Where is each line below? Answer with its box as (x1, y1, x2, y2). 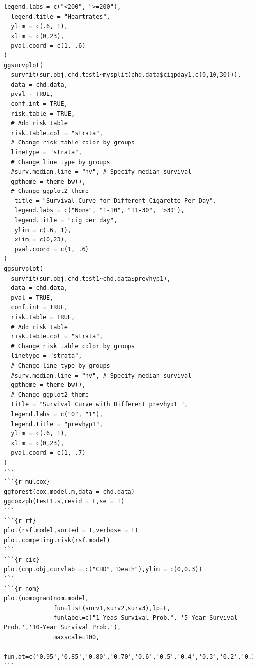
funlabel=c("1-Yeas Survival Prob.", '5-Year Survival (53, 614, 238, 621)
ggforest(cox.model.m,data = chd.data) (4, 488, 135, 495)
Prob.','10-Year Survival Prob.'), (4, 624, 121, 631)
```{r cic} (4, 556, 40, 563)
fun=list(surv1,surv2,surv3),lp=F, (53, 604, 171, 612)
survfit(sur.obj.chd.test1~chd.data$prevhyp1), (11, 275, 171, 282)
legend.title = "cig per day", (14, 217, 118, 224)
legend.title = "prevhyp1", (11, 420, 103, 428)
